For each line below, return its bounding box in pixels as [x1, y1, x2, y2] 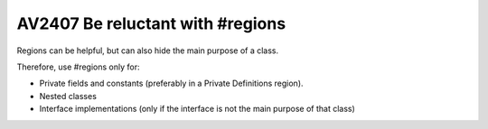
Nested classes [39, 90, 97, 101]
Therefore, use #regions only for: [16, 61, 140, 72]
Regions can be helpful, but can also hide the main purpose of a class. [16, 45, 279, 56]
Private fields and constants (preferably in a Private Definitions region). [39, 78, 304, 89]
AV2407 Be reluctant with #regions [16, 14, 286, 33]
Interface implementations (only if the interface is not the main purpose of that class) [39, 104, 356, 115]
